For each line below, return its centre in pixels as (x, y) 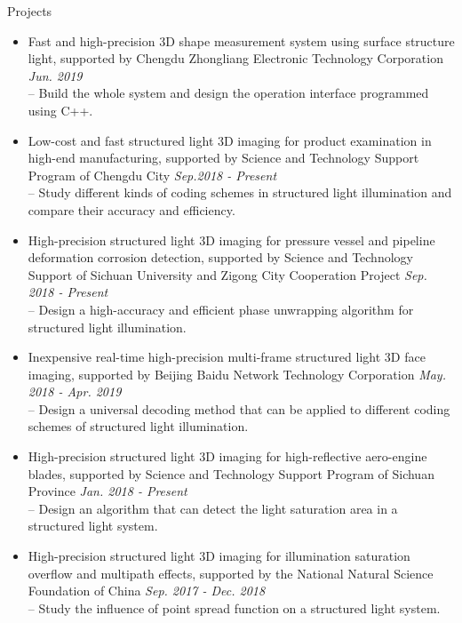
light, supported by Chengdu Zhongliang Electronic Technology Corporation (235, 58)
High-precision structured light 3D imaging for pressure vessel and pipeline (231, 240)
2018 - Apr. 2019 (75, 391)
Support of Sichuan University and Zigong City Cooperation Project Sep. (227, 274)
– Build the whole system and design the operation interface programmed (228, 93)
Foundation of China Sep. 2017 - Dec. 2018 (147, 591)
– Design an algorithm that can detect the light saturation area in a (213, 508)
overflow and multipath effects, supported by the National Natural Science (231, 573)
